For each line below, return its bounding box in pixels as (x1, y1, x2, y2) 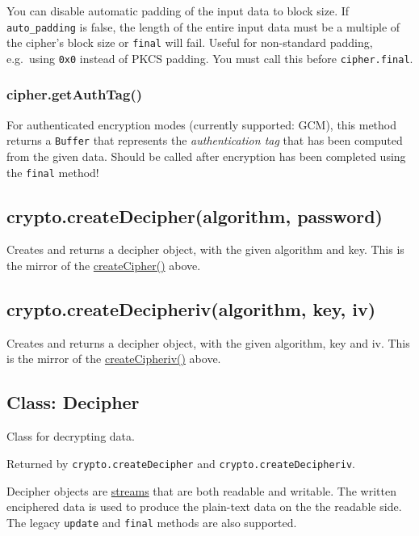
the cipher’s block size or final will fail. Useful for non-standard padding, (6, 34, 373, 51)
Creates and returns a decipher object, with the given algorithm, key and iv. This (6, 334, 410, 351)
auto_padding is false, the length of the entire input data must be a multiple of (6, 18, 400, 35)
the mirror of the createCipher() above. (6, 257, 201, 274)
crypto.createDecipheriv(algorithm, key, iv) (6, 297, 376, 322)
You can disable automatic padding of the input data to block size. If (6, 2, 350, 19)
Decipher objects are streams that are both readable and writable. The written (6, 482, 396, 499)
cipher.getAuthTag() (6, 84, 143, 104)
